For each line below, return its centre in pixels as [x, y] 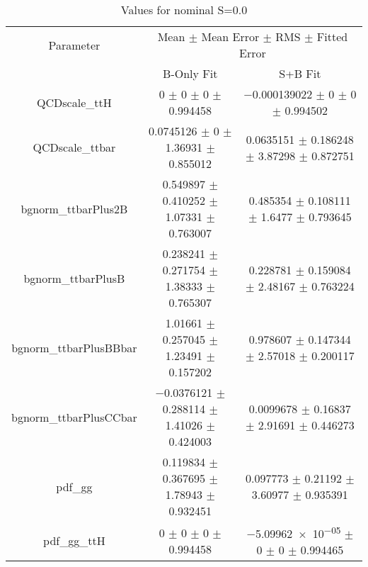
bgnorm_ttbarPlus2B [74, 208]
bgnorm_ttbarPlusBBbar [74, 347]
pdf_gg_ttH [74, 541]
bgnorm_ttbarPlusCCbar [74, 417]
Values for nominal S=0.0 [184, 10]
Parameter [74, 45]
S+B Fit [300, 73]
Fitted [332, 37]
